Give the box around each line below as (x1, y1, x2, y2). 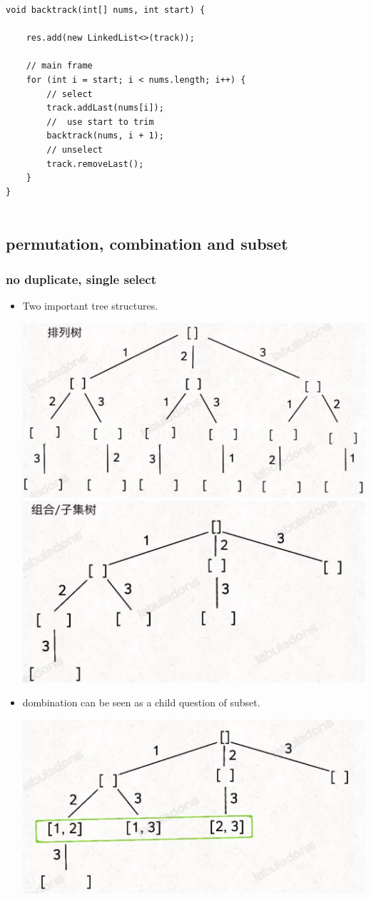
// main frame (26, 61, 93, 71)
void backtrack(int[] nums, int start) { (6, 5, 205, 15)
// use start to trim (46, 116, 154, 127)
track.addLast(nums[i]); (46, 103, 164, 113)
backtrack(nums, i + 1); (46, 131, 164, 141)
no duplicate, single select (6, 270, 157, 288)
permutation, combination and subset (6, 233, 288, 255)
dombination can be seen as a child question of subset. (22, 695, 260, 710)
